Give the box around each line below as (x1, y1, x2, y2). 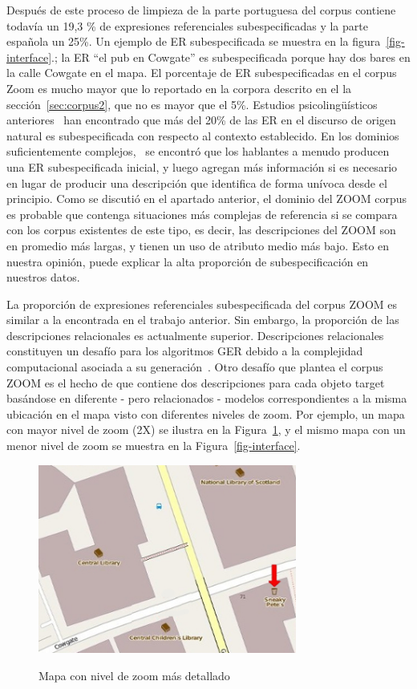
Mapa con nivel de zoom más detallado (38, 667, 230, 683)
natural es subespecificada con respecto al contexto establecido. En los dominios (6, 127, 399, 144)
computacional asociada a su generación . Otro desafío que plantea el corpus (6, 359, 383, 375)
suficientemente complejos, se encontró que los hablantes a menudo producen (6, 143, 390, 160)
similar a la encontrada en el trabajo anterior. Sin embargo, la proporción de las (6, 311, 399, 328)
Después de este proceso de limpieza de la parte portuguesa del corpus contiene (6, 2, 396, 18)
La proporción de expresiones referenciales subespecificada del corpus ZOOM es (6, 295, 398, 312)
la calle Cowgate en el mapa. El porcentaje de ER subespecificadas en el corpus (6, 64, 397, 81)
